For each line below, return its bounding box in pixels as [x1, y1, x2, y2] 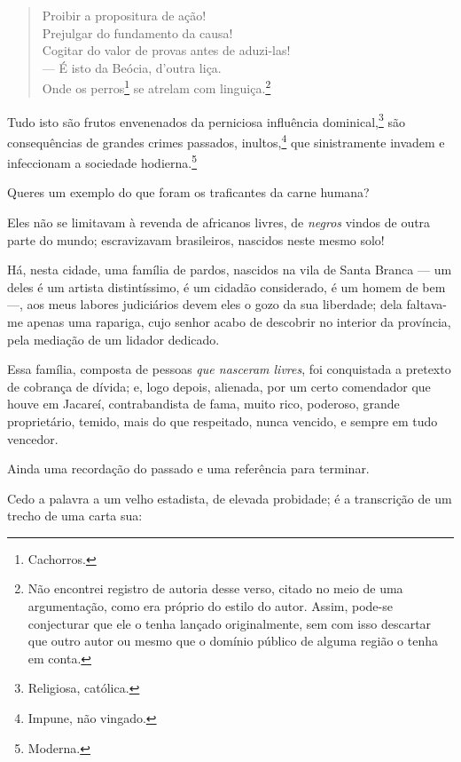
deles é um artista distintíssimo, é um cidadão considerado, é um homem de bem [7, 277, 446, 296]
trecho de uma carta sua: [7, 506, 143, 525]
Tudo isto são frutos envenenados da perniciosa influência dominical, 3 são [7, 109, 405, 131]
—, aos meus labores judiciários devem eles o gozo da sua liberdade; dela [7, 295, 402, 314]
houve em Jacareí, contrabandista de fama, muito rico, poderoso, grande [7, 394, 400, 413]
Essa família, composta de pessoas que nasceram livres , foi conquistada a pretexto [7, 360, 451, 378]
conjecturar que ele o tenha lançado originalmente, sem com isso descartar [27, 614, 432, 632]
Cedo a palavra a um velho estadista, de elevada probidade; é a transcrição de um [7, 488, 452, 507]
